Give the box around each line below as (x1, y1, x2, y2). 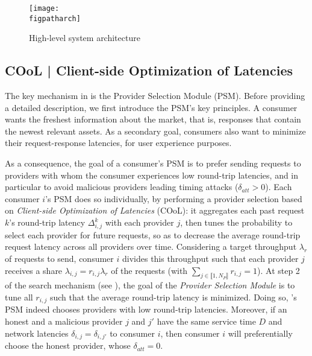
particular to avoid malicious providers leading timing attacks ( (5, 180, 239, 193)
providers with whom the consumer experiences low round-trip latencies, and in (5, 168, 299, 181)
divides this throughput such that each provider (122, 252, 299, 264)
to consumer (110, 326, 155, 339)
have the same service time (157, 315, 256, 327)
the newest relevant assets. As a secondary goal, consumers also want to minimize (5, 124, 306, 137)
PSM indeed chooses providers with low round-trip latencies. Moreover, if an (5, 303, 287, 316)
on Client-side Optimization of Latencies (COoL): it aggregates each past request (5, 204, 305, 217)
